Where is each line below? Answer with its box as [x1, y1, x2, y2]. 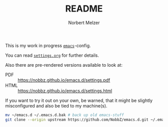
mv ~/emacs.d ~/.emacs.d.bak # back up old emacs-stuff [5, 112, 124, 117]
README [65, 3, 103, 15]
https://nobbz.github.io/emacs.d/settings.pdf [17, 77, 110, 83]
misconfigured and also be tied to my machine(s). [5, 102, 107, 108]
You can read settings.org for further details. [5, 52, 99, 58]
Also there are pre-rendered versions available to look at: [5, 62, 122, 68]
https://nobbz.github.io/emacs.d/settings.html [17, 87, 112, 93]
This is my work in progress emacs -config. [5, 42, 91, 48]
